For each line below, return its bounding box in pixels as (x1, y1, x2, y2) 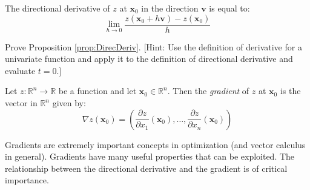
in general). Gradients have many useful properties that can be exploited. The (5, 150, 295, 163)
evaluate (5, 64, 36, 76)
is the (280, 84, 301, 97)
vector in (5, 97, 38, 109)
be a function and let (58, 84, 137, 97)
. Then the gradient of (167, 84, 249, 97)
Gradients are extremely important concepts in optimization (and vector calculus (5, 138, 306, 151)
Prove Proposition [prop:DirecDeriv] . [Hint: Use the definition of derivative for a (5, 40, 302, 53)
